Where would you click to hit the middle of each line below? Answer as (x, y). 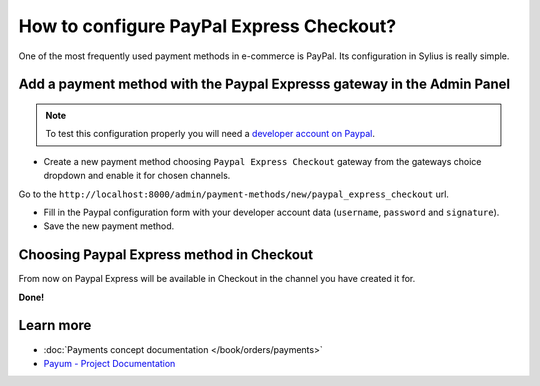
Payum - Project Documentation (109, 363)
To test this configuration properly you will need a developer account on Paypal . (210, 134)
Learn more (55, 325)
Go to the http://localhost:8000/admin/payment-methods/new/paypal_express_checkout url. (234, 194)
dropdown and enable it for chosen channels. (137, 176)
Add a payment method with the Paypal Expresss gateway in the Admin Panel (264, 84)
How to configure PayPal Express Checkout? (207, 26)
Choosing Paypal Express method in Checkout (166, 255)
